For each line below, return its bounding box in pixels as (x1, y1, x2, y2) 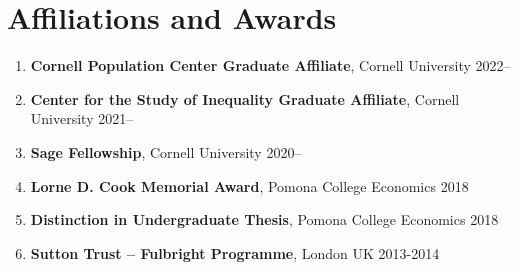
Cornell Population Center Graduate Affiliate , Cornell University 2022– (30, 55, 511, 76)
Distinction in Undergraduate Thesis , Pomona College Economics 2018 (30, 209, 499, 230)
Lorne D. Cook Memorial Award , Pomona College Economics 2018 (30, 175, 469, 196)
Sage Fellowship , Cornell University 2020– (30, 141, 302, 162)
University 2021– (30, 108, 134, 129)
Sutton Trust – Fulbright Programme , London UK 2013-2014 (30, 242, 440, 263)
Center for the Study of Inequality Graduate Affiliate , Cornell (30, 88, 460, 109)
